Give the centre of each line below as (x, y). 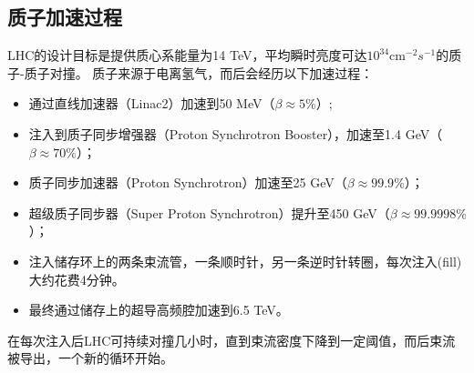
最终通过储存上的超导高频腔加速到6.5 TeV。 (159, 310)
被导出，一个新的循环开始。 (90, 358)
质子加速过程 (65, 17)
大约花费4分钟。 (77, 279)
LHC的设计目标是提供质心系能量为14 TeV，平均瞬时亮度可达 (187, 55)
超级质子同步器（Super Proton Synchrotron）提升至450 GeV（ (209, 212)
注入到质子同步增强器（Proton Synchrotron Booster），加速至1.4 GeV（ (236, 133)
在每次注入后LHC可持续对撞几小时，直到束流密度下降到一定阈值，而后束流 (232, 340)
